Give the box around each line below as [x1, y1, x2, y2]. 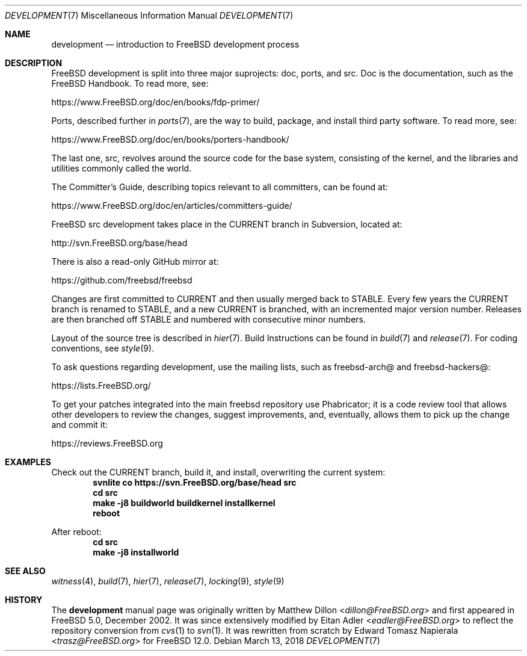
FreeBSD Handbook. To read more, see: [51, 78, 209, 88]
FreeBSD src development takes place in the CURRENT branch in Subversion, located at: [51, 219, 402, 229]
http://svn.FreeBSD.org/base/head [51, 238, 188, 248]
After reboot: [51, 527, 102, 537]
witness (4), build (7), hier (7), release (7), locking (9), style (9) [51, 576, 285, 586]
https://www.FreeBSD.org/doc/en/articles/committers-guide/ [51, 200, 292, 211]
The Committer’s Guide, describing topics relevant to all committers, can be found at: [51, 182, 388, 192]
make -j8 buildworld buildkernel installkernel [93, 498, 276, 508]
